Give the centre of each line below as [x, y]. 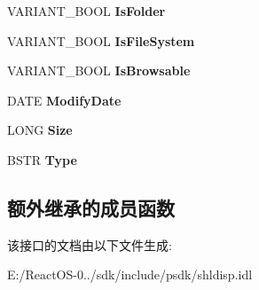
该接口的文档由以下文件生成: [90, 244]
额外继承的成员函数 [91, 207]
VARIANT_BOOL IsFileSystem [101, 40]
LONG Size [40, 130]
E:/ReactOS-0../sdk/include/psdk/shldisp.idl [130, 274]
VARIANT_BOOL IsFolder [86, 11]
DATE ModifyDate [64, 100]
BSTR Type [42, 159]
